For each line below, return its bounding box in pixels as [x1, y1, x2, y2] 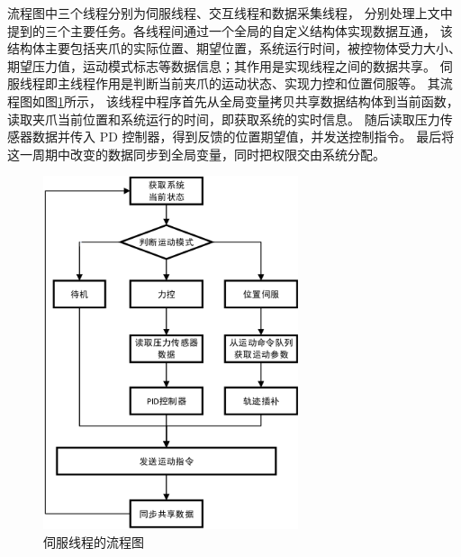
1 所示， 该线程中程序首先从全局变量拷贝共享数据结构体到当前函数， [58, 91, 459, 110]
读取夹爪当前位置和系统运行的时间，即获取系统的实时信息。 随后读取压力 [7, 109, 440, 128]
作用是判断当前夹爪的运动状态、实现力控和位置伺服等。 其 [95, 74, 440, 93]
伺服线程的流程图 [43, 532, 144, 551]
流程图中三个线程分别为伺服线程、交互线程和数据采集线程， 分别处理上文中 [7, 4, 453, 22]
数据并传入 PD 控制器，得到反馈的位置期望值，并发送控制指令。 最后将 [32, 127, 455, 146]
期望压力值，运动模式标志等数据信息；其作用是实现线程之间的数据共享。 [7, 56, 436, 75]
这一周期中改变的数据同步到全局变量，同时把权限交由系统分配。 [7, 144, 385, 163]
